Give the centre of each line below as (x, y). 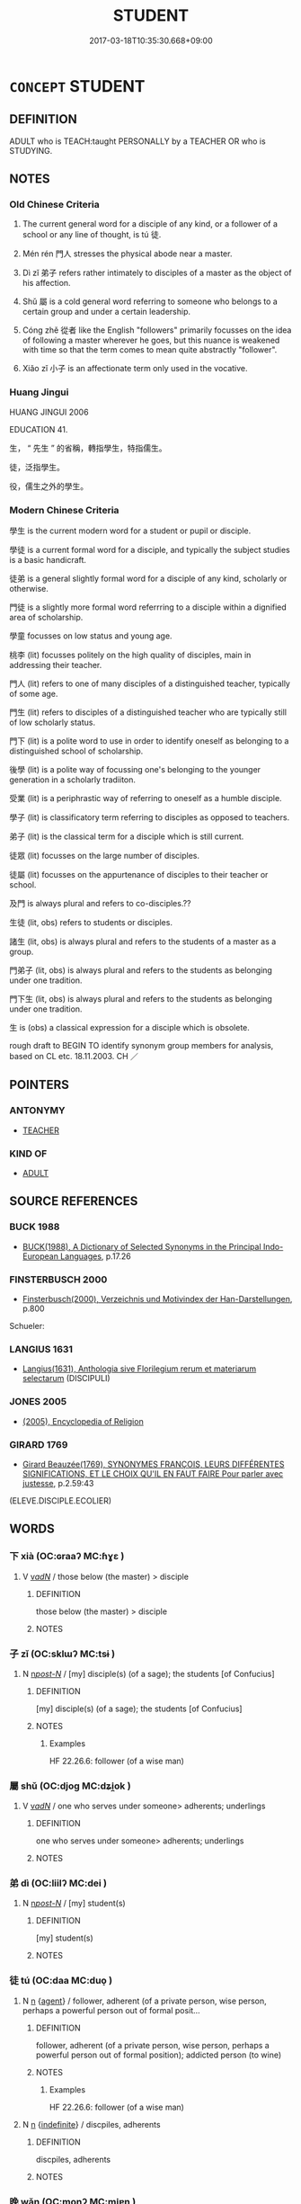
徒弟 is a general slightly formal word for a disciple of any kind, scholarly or (148, 579)
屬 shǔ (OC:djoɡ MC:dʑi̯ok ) (71, 1786)
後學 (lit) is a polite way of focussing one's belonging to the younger (135, 770)
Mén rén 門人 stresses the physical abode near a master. (127, 254)
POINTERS (40, 1085)
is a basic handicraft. (48, 560)
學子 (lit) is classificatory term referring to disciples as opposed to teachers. (150, 817)
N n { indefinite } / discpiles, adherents (91, 2124)
